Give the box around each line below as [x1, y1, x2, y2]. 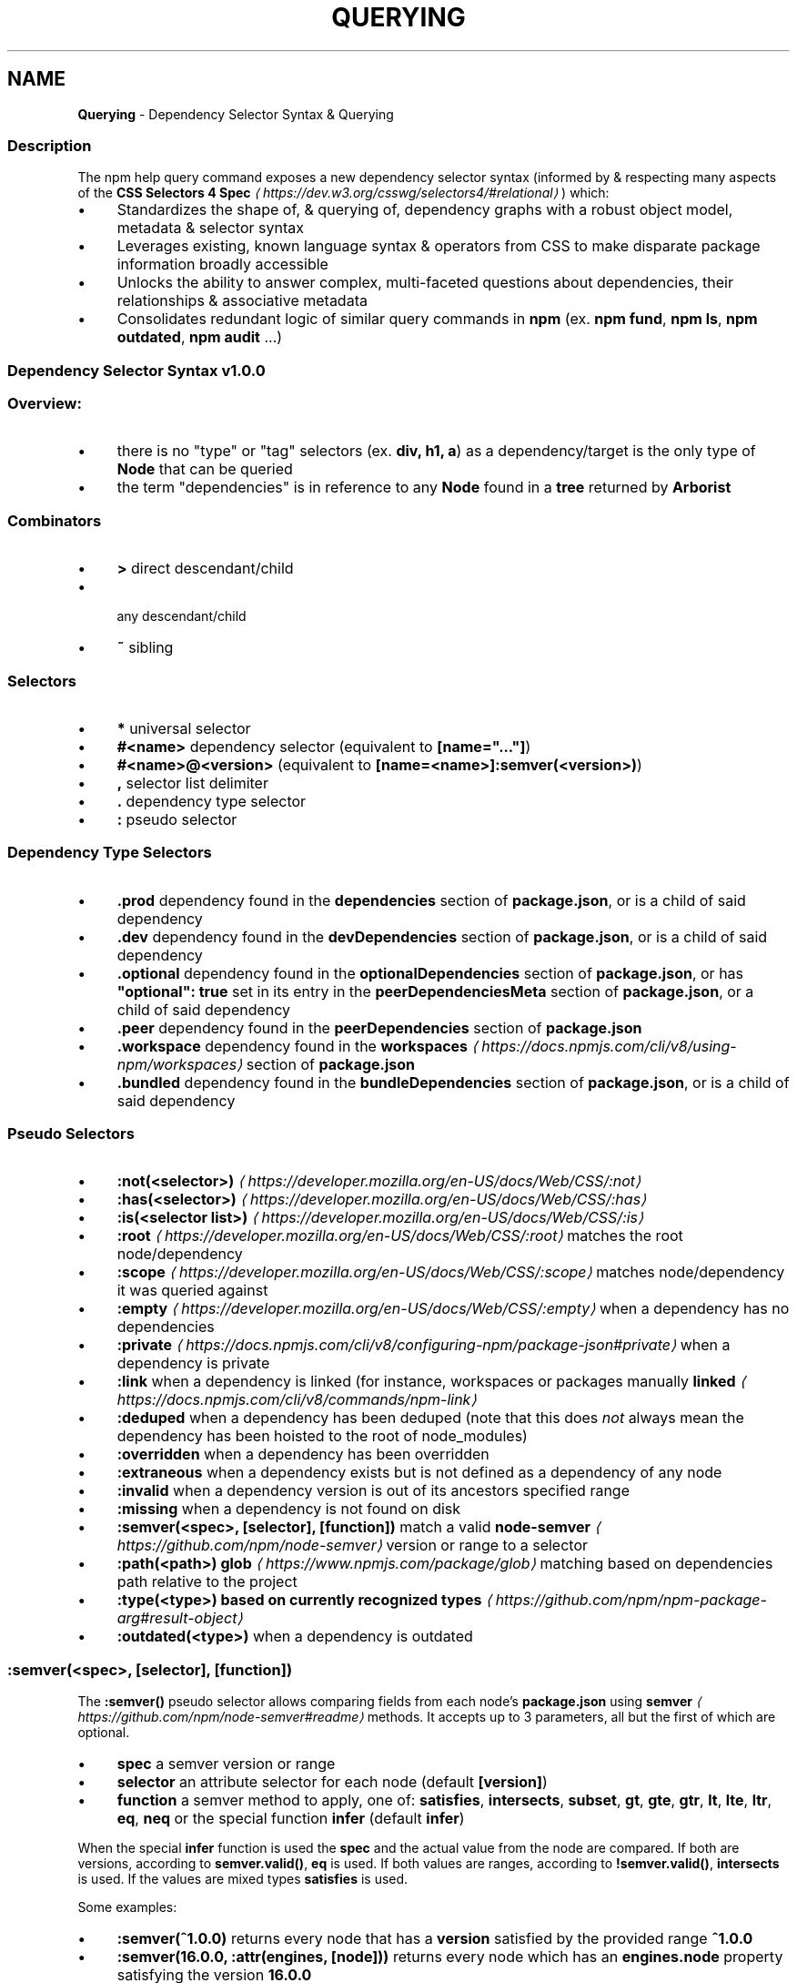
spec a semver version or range [116, 1754, 336, 1774]
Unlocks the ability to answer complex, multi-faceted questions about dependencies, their [116, 273, 733, 292]
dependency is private [116, 1354, 270, 1373]
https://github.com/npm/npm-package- [495, 1591, 767, 1610]
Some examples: [77, 1899, 177, 1916]
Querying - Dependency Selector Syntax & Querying [77, 106, 394, 122]
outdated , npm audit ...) [116, 328, 283, 347]
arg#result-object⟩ [116, 1609, 243, 1628]
